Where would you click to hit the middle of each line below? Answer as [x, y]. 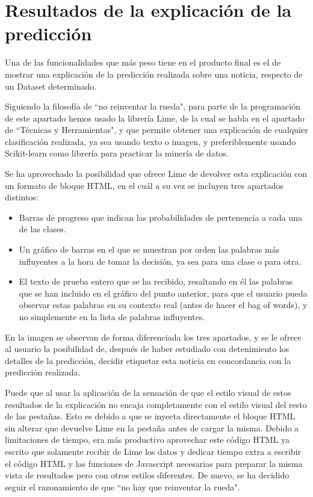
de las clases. [42, 229]
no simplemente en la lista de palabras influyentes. [112, 316]
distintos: [22, 197]
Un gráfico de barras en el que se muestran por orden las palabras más [149, 249]
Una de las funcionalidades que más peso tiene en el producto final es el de [143, 62]
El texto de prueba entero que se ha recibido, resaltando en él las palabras [156, 281]
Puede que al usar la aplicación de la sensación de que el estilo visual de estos [148, 392]
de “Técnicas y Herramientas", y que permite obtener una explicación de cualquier [156, 130]
